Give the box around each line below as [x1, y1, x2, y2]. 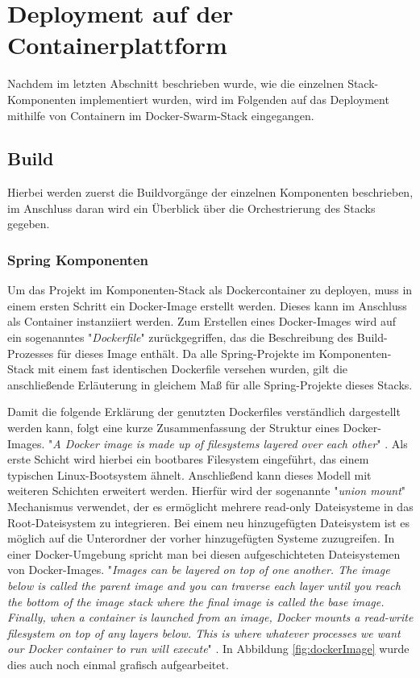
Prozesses [7, 344, 54, 361]
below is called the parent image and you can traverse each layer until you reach [7, 576, 401, 593]
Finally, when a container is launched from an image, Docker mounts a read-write [7, 609, 414, 626]
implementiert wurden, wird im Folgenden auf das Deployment [79, 90, 389, 107]
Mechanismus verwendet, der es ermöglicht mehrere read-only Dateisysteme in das [7, 498, 414, 515]
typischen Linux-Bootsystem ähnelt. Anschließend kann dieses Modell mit [7, 466, 372, 483]
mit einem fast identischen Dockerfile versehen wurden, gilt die [38, 360, 348, 377]
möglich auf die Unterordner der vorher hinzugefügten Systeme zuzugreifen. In [7, 530, 395, 547]
